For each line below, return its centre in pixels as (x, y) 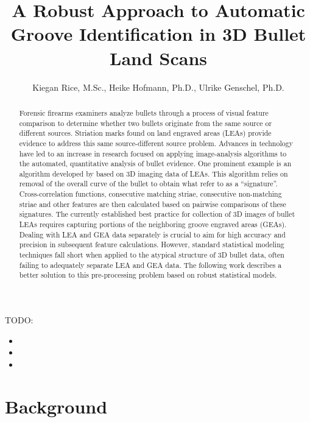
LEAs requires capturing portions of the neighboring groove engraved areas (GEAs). (153, 224)
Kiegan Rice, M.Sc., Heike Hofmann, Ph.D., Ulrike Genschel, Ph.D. (158, 87)
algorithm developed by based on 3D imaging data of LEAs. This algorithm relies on (153, 173)
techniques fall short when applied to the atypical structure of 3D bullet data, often (152, 255)
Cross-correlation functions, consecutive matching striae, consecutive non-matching (150, 194)
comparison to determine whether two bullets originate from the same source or (146, 123)
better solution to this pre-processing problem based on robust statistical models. (148, 275)
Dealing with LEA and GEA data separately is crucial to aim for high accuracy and (152, 234)
